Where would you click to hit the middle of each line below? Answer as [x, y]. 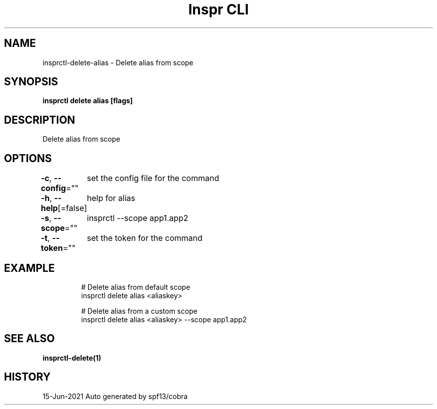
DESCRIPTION [40, 120]
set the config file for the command [153, 178]
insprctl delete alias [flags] [88, 101]
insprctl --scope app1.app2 [138, 218]
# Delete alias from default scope [136, 287]
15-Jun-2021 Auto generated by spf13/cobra [115, 396]
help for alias [111, 198]
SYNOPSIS [31, 82]
